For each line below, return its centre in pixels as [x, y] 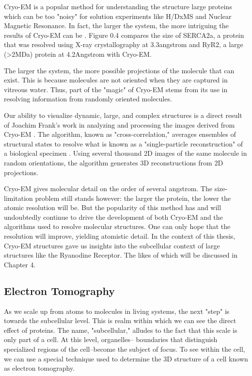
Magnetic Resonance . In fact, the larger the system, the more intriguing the [116, 25]
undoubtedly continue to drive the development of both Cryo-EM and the [113, 217]
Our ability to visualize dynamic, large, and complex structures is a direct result [123, 115]
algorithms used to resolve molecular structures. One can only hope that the [117, 226]
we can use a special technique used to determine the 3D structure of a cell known [126, 358]
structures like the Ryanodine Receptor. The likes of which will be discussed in [121, 255]
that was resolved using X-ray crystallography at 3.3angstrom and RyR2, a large [124, 44]
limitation [18, 198]
